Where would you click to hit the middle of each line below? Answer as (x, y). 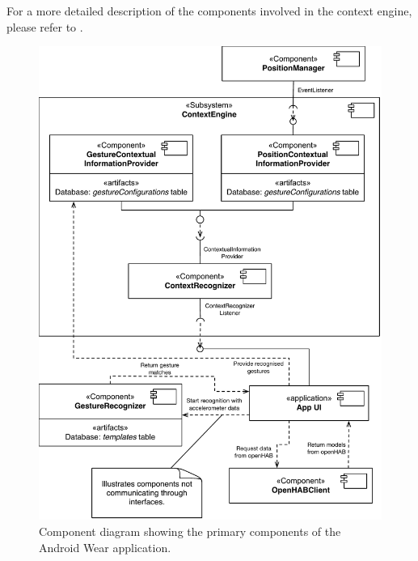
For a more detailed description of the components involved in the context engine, (209, 11)
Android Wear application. (105, 547)
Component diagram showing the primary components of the (190, 531)
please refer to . (45, 26)
